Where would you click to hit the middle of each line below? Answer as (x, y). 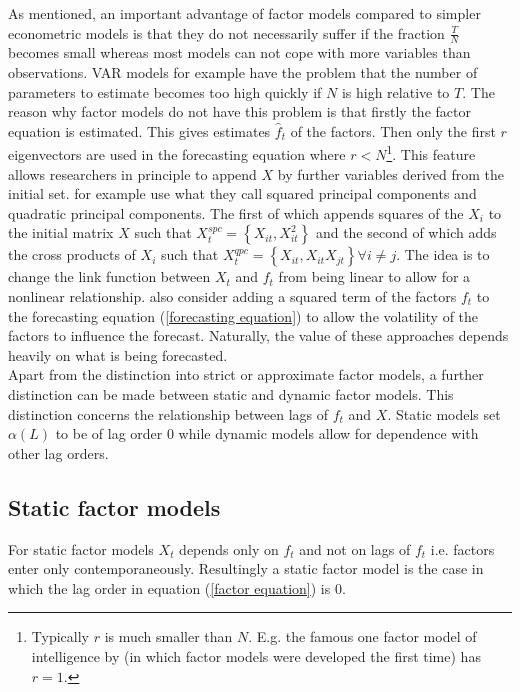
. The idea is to (443, 254)
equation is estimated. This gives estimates (139, 130)
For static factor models (81, 548)
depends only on (229, 548)
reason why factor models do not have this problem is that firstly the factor (239, 111)
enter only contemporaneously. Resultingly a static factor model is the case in (246, 568)
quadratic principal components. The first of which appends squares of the (236, 212)
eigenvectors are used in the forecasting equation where (177, 154)
